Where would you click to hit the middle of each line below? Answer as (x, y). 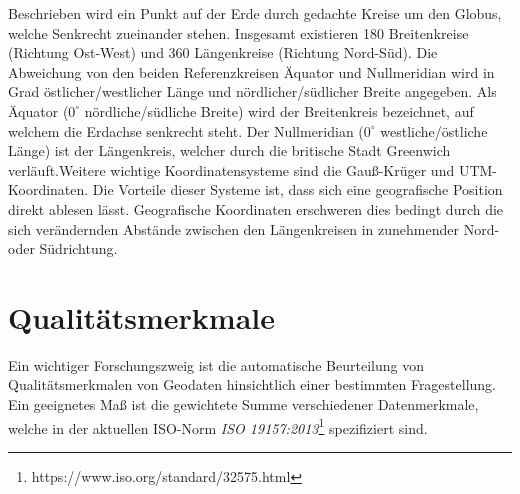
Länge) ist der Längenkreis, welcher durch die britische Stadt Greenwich (229, 150)
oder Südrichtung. (63, 248)
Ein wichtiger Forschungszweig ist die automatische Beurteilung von (216, 364)
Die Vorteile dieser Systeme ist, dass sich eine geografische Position (297, 189)
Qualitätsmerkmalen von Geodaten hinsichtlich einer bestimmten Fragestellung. (252, 384)
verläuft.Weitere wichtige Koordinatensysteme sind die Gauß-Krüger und (231, 169)
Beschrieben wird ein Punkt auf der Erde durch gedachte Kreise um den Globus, (255, 13)
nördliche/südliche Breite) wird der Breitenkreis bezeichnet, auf (279, 110)
